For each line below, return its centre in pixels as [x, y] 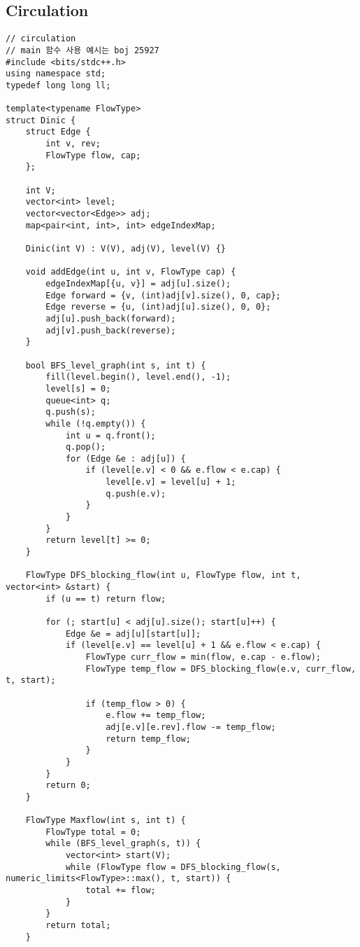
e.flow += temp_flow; [156, 716]
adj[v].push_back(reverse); [111, 330]
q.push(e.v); [136, 493]
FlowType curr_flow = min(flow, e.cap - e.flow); [203, 657]
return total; [78, 926]
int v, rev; [73, 144]
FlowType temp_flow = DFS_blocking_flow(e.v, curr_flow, [221, 669]
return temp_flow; [148, 739]
